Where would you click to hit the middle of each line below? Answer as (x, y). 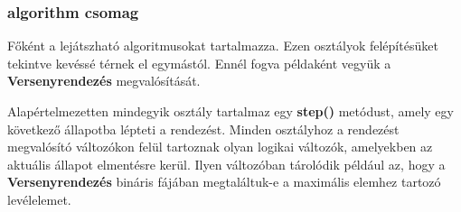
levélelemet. (39, 199)
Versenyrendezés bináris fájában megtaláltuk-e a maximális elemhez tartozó (224, 182)
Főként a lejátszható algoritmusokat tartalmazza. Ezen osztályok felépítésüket (223, 46)
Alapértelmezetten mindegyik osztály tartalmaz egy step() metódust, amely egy (230, 111)
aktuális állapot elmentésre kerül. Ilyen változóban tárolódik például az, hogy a (226, 164)
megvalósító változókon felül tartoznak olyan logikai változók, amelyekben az (220, 147)
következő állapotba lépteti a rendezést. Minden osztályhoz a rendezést (203, 129)
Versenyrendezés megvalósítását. (104, 81)
